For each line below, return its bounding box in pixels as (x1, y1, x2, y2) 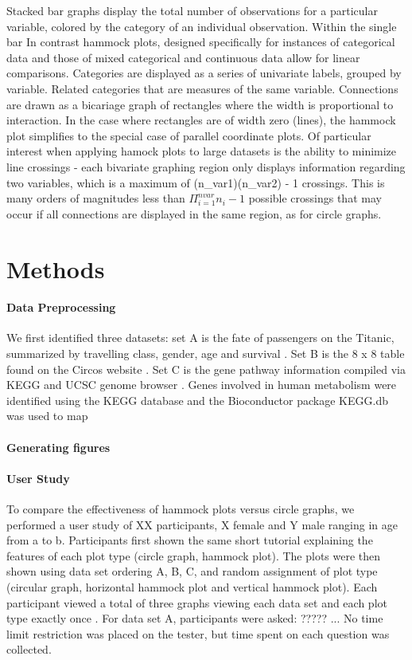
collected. (6, 641, 52, 658)
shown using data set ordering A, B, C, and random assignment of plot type (6, 563, 378, 579)
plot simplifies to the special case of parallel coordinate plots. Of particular (6, 127, 371, 143)
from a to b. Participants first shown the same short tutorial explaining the (6, 532, 373, 548)
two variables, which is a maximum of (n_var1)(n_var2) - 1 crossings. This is (6, 174, 385, 191)
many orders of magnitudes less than (6, 190, 185, 206)
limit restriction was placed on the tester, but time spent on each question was (6, 625, 390, 642)
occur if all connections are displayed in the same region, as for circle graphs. (6, 205, 382, 222)
